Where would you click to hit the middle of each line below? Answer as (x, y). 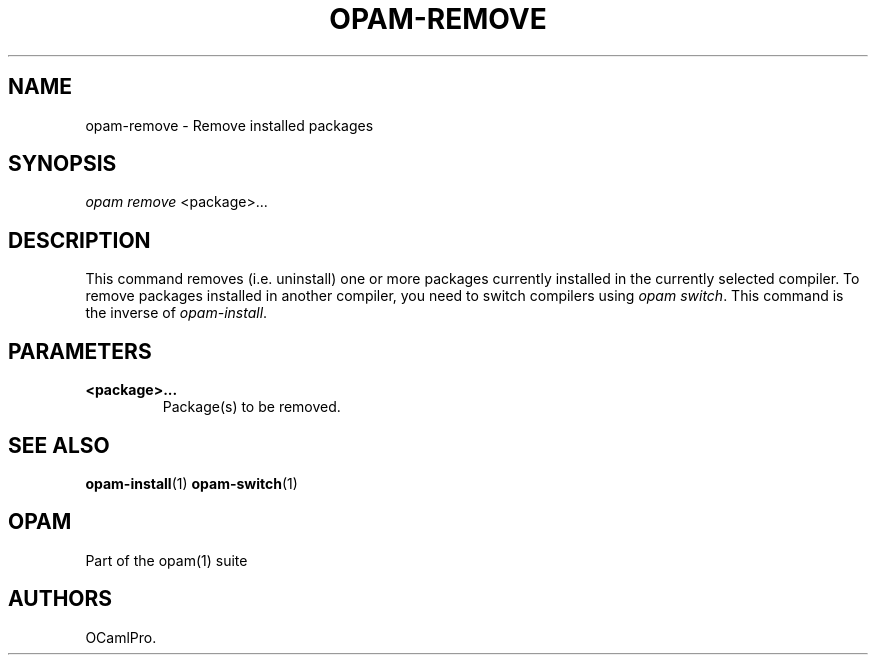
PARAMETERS (80, 351)
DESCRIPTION (79, 240)
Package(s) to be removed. (251, 407)
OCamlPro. (121, 637)
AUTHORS (60, 599)
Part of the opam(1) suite (166, 560)
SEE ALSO (59, 445)
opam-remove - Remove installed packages (229, 125)
